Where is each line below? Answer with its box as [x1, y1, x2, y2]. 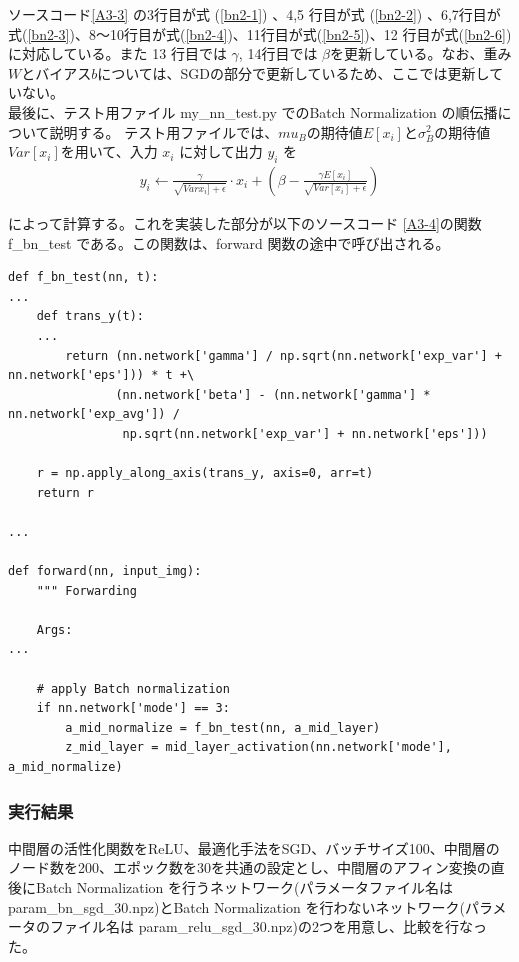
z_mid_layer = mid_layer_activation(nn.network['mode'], [65, 740, 452, 755]
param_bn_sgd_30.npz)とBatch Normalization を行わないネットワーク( [8, 896, 465, 917]
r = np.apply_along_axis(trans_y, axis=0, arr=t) [36, 466, 374, 481]
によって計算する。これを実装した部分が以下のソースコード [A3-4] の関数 [8, 212, 482, 233]
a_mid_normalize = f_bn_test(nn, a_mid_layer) [65, 720, 381, 735]
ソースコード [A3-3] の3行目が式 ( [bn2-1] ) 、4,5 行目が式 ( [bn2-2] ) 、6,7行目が [8, 4, 501, 24]
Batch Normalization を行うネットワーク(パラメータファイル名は [35, 877, 454, 898]
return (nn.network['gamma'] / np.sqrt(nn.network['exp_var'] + [65, 348, 502, 363]
